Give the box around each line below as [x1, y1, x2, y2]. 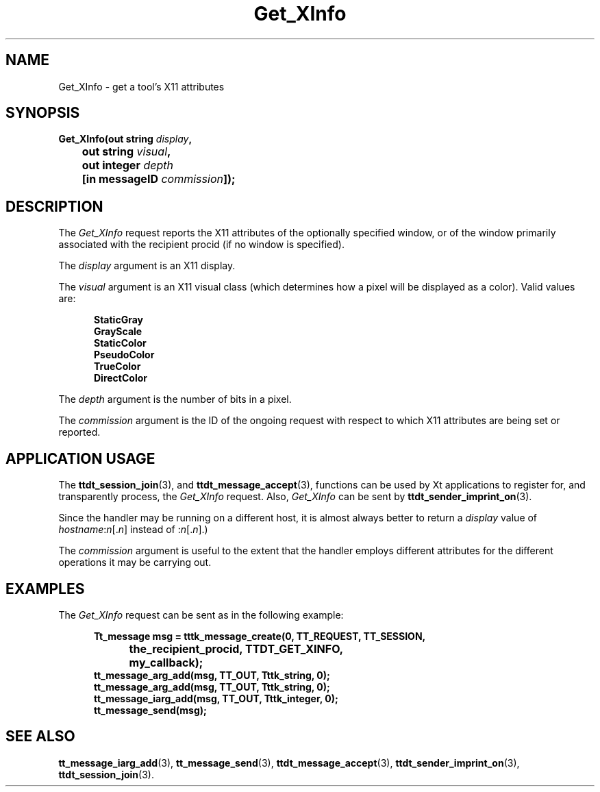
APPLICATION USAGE [5, 449, 155, 467]
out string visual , [82, 145, 171, 159]
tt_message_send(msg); [94, 704, 207, 716]
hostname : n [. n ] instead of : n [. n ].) [58, 523, 208, 536]
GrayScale [94, 325, 142, 338]
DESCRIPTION [5, 197, 103, 215]
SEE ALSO [5, 728, 75, 745]
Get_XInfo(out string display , [58, 133, 192, 145]
